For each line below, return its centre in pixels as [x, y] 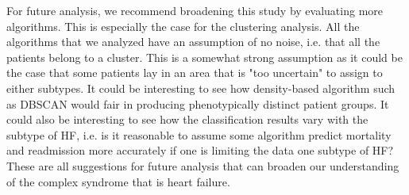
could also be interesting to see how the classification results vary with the [187, 119]
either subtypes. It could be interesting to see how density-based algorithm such [201, 88]
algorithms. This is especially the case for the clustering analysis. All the [183, 26]
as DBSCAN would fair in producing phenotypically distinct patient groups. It [198, 103]
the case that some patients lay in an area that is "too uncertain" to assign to [195, 73]
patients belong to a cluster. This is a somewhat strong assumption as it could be [204, 57]
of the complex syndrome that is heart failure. [118, 181]
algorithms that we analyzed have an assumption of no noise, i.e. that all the [193, 42]
